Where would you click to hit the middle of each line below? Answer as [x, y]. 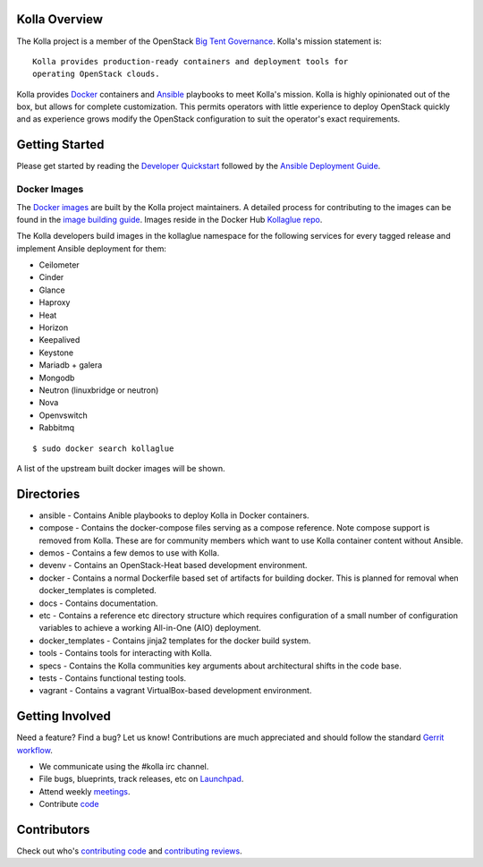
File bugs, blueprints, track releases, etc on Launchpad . [141, 779]
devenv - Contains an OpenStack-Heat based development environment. [173, 565]
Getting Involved [64, 716]
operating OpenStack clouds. [96, 74]
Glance [52, 290]
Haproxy [55, 302]
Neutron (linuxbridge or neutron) [99, 390]
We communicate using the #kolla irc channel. [124, 766]
